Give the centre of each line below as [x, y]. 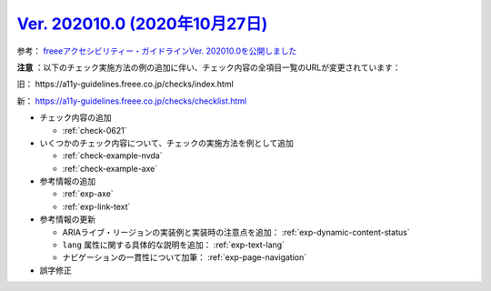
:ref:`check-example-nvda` [112, 156]
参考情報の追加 [67, 181]
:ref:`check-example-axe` [110, 168]
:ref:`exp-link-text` [96, 206]
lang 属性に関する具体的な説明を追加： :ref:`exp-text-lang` [174, 245]
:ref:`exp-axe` [88, 194]
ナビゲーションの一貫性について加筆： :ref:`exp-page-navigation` [185, 257]
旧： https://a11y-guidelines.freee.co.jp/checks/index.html [125, 84]
